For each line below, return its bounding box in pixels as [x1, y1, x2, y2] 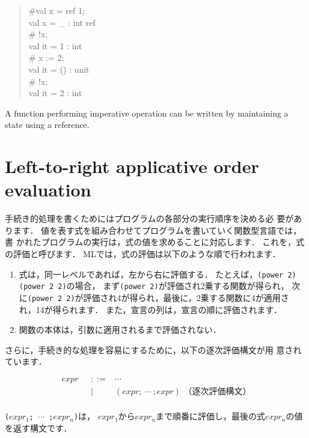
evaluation [5, 177, 91, 202]
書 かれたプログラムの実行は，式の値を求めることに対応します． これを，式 [5, 236, 305, 248]
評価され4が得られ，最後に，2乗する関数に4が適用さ [83, 291, 289, 303]
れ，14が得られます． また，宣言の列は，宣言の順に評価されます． [19, 303, 283, 315]
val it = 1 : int [28, 39, 82, 52]
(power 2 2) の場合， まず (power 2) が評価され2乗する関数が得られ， [19, 279, 289, 292]
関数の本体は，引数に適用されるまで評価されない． [19, 323, 221, 336]
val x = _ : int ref [28, 16, 96, 28]
